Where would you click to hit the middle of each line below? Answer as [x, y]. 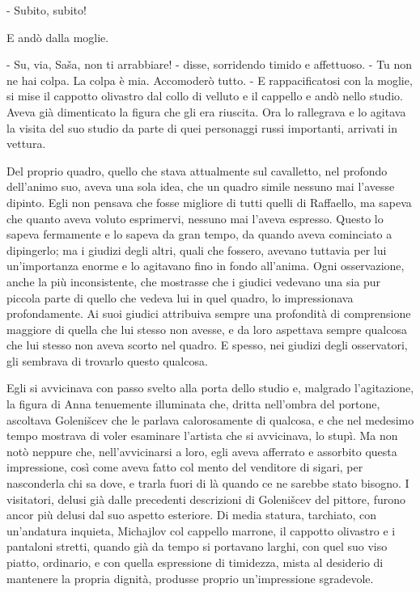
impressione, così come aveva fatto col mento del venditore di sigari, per [185, 467]
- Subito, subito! [47, 10]
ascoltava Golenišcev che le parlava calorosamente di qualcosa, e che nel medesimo [210, 419]
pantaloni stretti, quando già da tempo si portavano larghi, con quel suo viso [197, 546]
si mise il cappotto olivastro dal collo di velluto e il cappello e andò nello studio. [205, 96]
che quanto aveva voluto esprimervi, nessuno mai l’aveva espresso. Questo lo [195, 218]
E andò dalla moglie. [58, 37]
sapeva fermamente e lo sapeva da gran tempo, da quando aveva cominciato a [199, 234]
